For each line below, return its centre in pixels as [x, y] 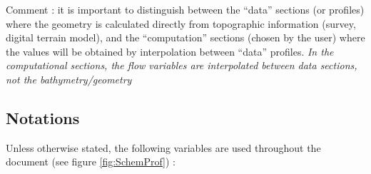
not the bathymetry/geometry [69, 79]
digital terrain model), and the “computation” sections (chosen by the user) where [185, 37]
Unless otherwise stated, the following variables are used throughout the [163, 147]
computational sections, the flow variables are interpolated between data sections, [182, 65]
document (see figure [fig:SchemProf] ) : [91, 162]
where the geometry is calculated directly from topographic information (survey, [181, 23]
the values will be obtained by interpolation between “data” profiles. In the [170, 51]
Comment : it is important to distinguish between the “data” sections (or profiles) [185, 9]
